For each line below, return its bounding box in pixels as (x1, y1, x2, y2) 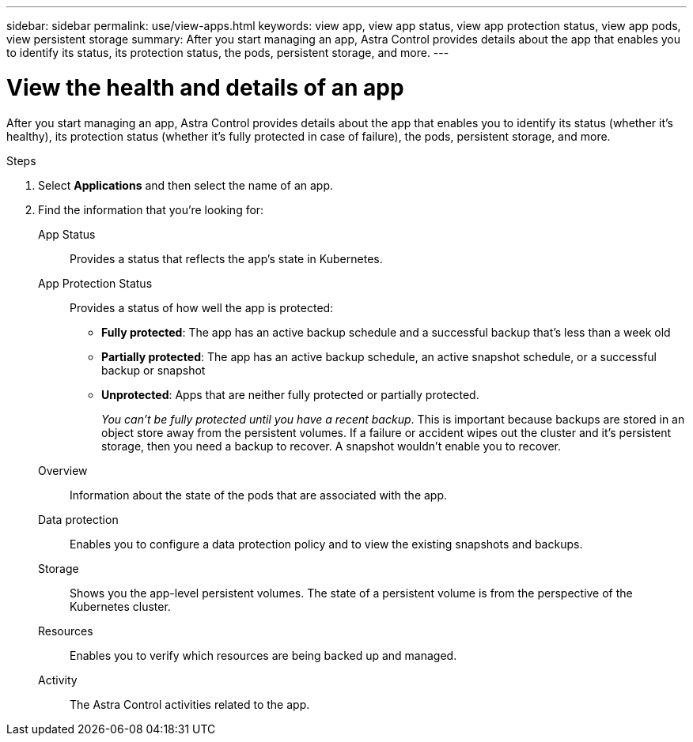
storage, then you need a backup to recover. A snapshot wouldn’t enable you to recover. (101, 439, 561, 453)
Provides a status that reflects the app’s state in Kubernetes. (70, 251, 383, 266)
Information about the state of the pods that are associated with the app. (70, 488, 448, 502)
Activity (38, 672, 78, 687)
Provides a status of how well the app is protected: (70, 300, 334, 315)
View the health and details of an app (6, 73, 404, 101)
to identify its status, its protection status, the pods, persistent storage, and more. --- (6, 46, 449, 59)
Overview (38, 463, 88, 477)
